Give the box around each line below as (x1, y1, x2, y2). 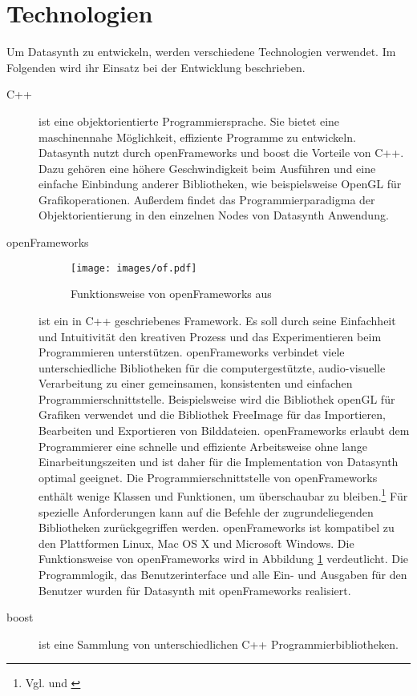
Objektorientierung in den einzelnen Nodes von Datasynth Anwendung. (38, 207, 389, 223)
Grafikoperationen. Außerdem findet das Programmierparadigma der (38, 191, 375, 207)
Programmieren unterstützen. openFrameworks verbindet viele (38, 344, 345, 360)
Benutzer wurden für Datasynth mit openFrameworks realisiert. (38, 581, 351, 598)
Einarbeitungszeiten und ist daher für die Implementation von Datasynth (38, 453, 399, 470)
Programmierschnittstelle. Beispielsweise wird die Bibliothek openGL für (38, 390, 395, 407)
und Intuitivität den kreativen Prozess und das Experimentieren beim (38, 328, 382, 344)
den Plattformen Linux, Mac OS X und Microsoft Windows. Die (38, 534, 354, 551)
